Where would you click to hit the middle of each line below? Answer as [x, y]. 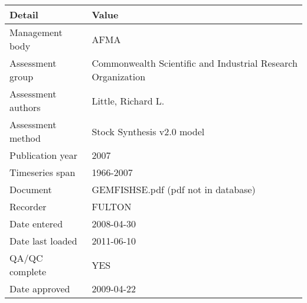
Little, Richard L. [128, 100]
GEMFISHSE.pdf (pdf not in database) [174, 189]
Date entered [36, 224]
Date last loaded [43, 241]
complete [28, 271]
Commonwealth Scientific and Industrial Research [195, 63]
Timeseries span [43, 172]
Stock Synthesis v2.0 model [148, 131]
